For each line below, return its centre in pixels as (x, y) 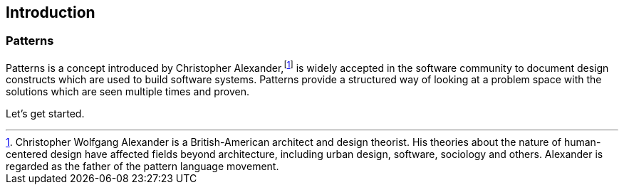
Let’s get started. (45, 114)
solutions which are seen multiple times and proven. (128, 92)
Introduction (51, 12)
